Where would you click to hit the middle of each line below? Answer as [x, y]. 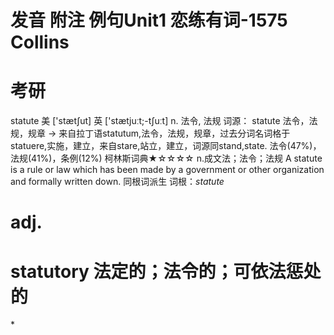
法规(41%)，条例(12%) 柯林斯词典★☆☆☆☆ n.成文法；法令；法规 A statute [166, 158]
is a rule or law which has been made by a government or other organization [167, 170]
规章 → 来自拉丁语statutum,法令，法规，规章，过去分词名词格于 [159, 133]
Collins [40, 42]
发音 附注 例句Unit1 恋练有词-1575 [149, 20]
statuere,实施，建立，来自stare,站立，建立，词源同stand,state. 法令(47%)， [166, 146]
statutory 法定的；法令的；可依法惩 [157, 271]
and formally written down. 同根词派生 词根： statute [117, 182]
